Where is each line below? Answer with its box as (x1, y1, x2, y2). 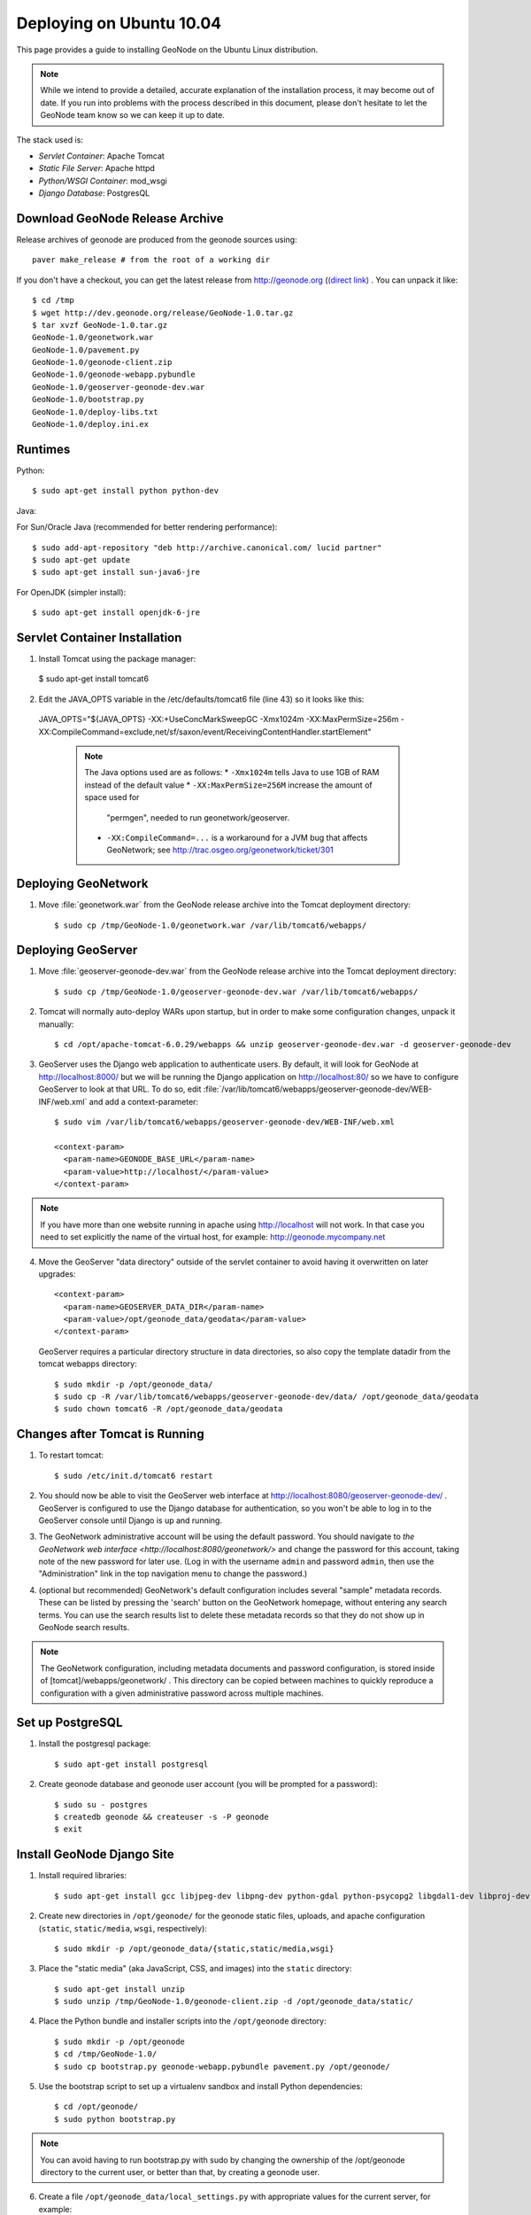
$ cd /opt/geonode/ (54, 2102, 139, 2112)
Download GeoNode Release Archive (16, 211, 225, 226)
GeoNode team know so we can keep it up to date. (40, 110, 225, 120)
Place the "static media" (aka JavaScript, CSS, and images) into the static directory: (38, 1963, 352, 1974)
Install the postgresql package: (38, 1738, 151, 1749)
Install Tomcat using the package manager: (38, 653, 196, 664)
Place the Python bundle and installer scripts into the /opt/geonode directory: (38, 2016, 327, 2026)
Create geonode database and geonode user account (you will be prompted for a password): (38, 1779, 378, 1790)
